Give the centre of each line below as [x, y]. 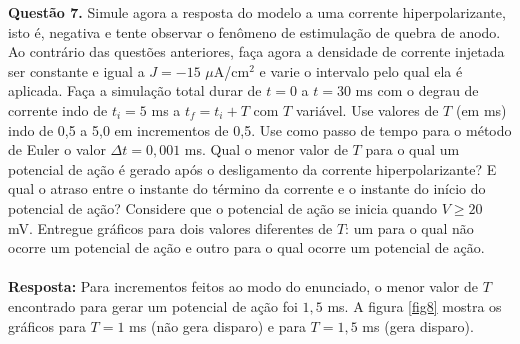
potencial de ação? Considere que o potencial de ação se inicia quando [223, 207]
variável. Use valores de [367, 109]
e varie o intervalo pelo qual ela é [361, 70]
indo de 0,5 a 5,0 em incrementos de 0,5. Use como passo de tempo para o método [260, 129]
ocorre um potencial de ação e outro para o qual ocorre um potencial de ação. [246, 247]
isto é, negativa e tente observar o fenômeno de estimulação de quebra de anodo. [254, 31]
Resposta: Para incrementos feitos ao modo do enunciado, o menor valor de [243, 286]
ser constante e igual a [76, 70]
